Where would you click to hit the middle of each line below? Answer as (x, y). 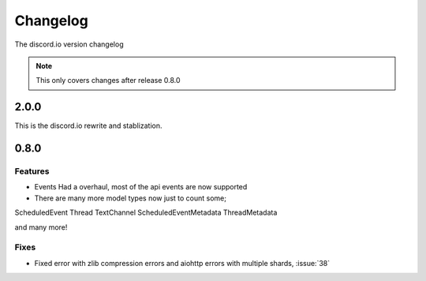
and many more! (41, 227)
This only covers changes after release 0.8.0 (108, 81)
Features (32, 171)
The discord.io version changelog (69, 44)
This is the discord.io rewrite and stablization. (88, 126)
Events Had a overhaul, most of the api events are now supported (141, 187)
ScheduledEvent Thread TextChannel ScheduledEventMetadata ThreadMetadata (146, 212)
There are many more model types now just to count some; (130, 198)
